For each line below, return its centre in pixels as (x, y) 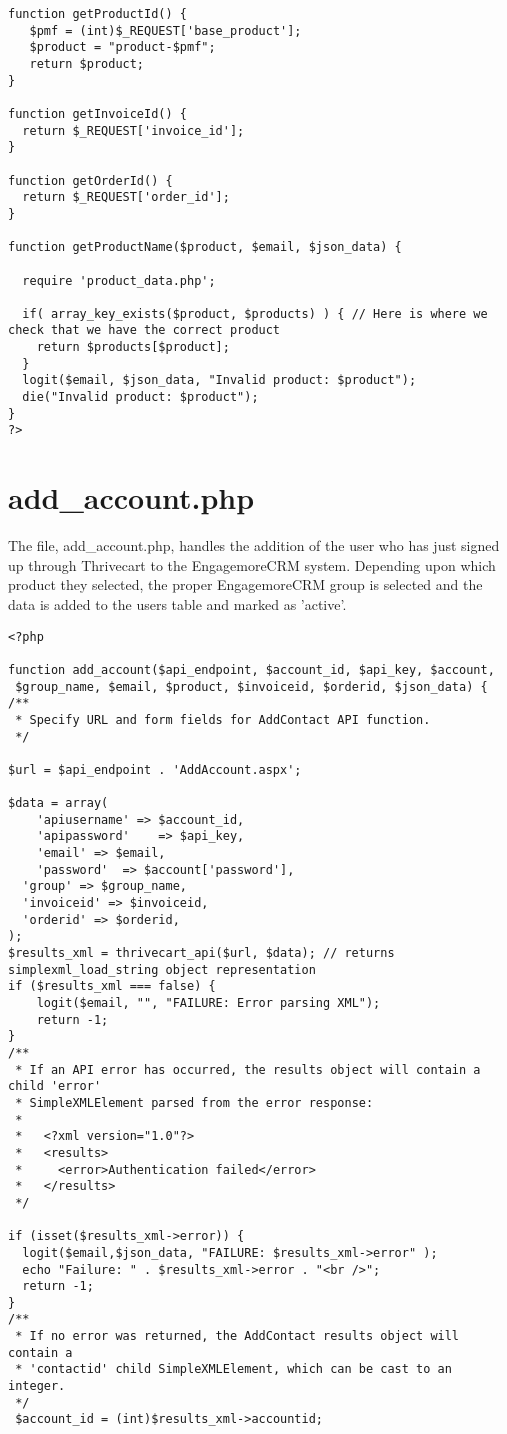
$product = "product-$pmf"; (122, 47)
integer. (37, 1386)
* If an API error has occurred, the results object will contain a (248, 1069)
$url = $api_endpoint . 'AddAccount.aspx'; (155, 769)
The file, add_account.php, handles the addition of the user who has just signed (254, 545)
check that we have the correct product (144, 330)
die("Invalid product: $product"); (140, 397)
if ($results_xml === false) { (112, 986)
